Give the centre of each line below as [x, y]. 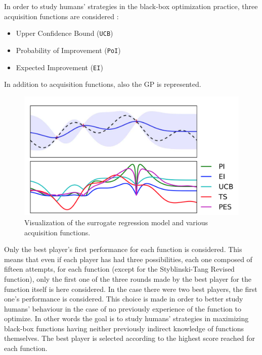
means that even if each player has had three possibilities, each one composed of [128, 259]
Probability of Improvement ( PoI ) [68, 50]
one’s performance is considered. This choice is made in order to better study [124, 299]
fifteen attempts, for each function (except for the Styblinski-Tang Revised [119, 269]
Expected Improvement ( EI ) [59, 67]
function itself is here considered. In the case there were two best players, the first [131, 289]
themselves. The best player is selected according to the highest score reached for [130, 338]
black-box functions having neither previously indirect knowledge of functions [124, 328]
